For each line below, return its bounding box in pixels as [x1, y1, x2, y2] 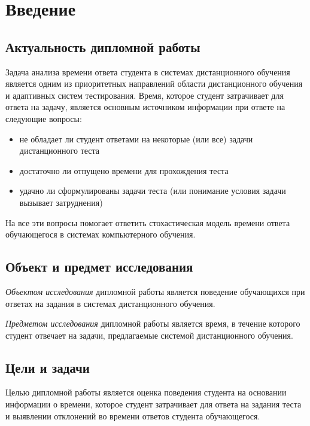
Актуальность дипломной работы [5, 37, 200, 56]
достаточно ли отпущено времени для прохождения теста [19, 164, 229, 177]
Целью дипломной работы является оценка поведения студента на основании [5, 386, 287, 398]
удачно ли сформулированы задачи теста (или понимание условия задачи [19, 184, 286, 197]
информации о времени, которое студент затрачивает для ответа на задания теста [5, 398, 302, 410]
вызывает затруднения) [19, 196, 103, 208]
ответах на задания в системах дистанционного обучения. [5, 297, 215, 309]
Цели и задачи [5, 358, 90, 376]
